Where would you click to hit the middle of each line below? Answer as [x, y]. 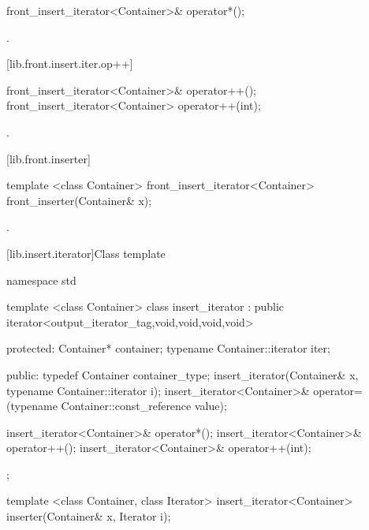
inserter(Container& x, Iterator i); [89, 516]
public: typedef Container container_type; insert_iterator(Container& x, [183, 374]
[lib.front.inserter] [48, 158]
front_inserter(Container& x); [79, 200]
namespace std [41, 280]
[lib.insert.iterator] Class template [86, 253]
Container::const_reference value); [144, 406]
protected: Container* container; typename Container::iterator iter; [168, 348]
